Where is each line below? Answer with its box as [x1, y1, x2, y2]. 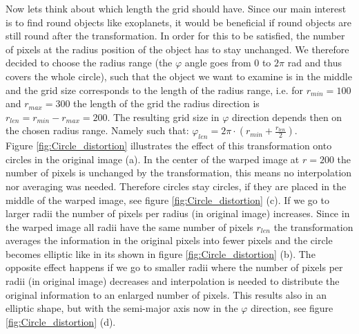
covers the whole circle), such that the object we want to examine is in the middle [6, 68, 352, 83]
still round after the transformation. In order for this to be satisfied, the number [6, 28, 345, 43]
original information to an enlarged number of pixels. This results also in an [6, 287, 327, 301]
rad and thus [287, 55, 342, 70]
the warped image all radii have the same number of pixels [6, 219, 253, 234]
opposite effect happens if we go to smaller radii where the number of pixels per [6, 260, 343, 275]
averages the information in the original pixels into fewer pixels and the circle [6, 233, 333, 248]
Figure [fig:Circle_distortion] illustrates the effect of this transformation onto [6, 138, 332, 153]
